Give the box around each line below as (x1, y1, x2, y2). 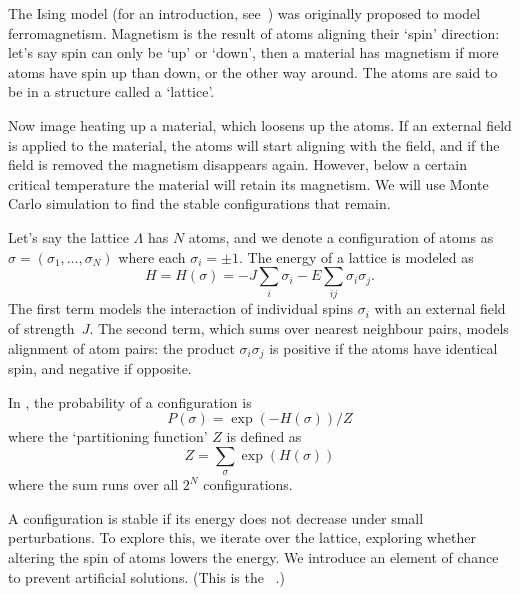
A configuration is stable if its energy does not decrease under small (8, 507, 424, 528)
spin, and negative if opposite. (8, 358, 192, 379)
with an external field (374, 298, 506, 319)
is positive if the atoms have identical (269, 337, 498, 358)
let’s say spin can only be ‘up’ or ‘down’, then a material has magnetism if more (8, 42, 499, 63)
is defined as (226, 426, 302, 447)
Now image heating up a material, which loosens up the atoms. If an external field (8, 114, 512, 135)
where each (118, 246, 186, 267)
